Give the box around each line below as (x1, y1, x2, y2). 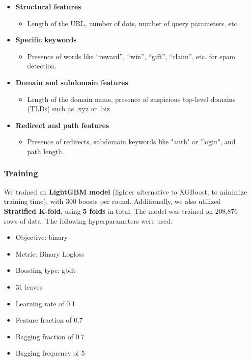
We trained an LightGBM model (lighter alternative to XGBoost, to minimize (4, 186, 247, 197)
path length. (27, 146, 64, 156)
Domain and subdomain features (15, 77, 128, 87)
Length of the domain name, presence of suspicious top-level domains (27, 94, 236, 104)
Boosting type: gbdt (15, 265, 76, 275)
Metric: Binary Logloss (15, 248, 84, 259)
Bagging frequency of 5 (15, 348, 85, 358)
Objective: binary (15, 232, 68, 242)
